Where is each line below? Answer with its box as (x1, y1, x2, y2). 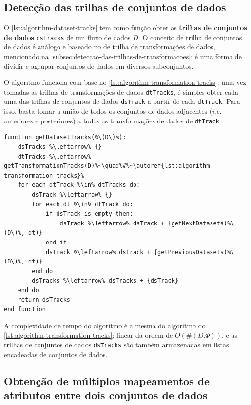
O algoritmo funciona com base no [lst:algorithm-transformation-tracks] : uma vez (4, 77, 246, 87)
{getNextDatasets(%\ (168, 220, 234, 227)
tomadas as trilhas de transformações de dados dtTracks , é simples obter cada (4, 86, 239, 97)
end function (4, 306, 46, 313)
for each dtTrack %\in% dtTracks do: (18, 182, 140, 189)
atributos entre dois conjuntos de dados (4, 387, 208, 402)
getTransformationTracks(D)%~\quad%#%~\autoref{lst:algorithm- (4, 162, 213, 170)
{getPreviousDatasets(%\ (154, 248, 234, 256)
